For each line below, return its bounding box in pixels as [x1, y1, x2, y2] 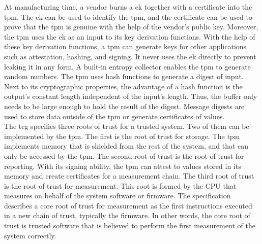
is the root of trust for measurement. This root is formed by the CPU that [4, 180, 237, 191]
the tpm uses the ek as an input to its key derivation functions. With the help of [4, 31, 255, 42]
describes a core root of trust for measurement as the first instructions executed [4, 200, 252, 211]
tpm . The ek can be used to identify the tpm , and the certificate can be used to [4, 11, 252, 22]
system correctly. [4, 230, 56, 240]
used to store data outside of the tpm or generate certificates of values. [4, 111, 225, 121]
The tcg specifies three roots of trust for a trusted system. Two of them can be [4, 121, 249, 131]
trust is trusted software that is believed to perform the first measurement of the [4, 220, 255, 231]
